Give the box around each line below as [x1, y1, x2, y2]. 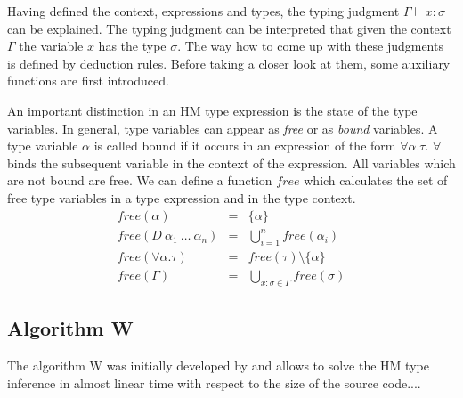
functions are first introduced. [7, 71, 169, 90]
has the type [98, 37, 167, 55]
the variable [19, 37, 84, 55]
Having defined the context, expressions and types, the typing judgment [7, 2, 400, 20]
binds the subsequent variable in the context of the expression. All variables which [7, 153, 456, 172]
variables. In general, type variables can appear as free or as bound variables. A [7, 118, 438, 137]
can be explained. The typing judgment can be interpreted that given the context [7, 19, 451, 37]
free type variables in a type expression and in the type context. [7, 188, 356, 207]
